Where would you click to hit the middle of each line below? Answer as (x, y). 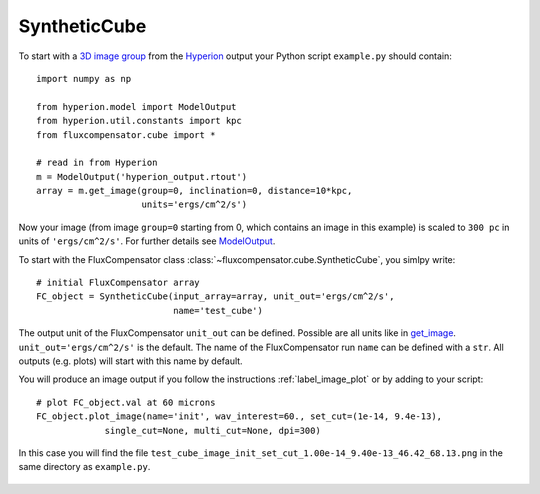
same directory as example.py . (84, 467)
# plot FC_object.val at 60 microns (126, 402)
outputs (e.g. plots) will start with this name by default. (131, 361)
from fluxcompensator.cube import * (126, 134)
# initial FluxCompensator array (118, 283)
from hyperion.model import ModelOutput (136, 106)
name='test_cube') (218, 310)
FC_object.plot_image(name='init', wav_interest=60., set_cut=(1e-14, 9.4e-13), (239, 416)
